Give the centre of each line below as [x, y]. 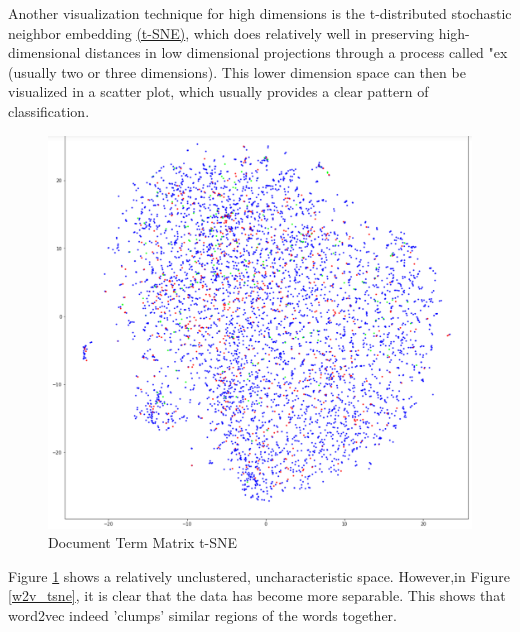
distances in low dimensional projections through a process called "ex [296, 52]
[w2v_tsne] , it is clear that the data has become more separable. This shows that [257, 595]
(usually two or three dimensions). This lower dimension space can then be [237, 71]
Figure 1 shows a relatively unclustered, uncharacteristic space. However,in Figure [259, 575]
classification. [49, 110]
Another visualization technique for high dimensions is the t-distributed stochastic [260, 13]
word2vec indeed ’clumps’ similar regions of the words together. [202, 614]
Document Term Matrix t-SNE [143, 542]
